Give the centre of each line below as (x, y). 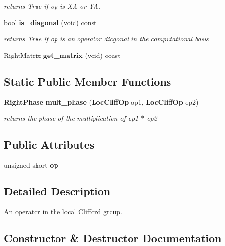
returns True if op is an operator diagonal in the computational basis (106, 39)
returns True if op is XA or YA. (52, 6)
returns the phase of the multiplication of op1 (71, 118)
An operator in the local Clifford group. (63, 211)
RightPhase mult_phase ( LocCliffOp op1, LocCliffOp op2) (101, 102)
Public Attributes (49, 144)
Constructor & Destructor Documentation (113, 237)
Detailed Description (57, 191)
